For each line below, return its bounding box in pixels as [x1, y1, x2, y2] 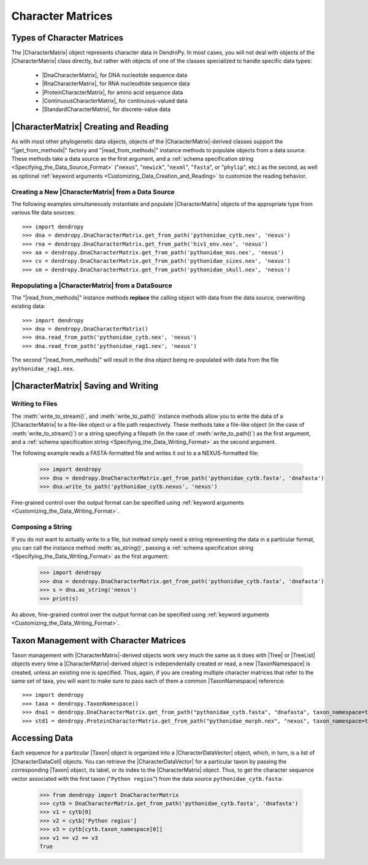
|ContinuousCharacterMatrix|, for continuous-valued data [42, 97, 188, 104]
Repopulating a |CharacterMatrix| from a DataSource [11, 281, 172, 290]
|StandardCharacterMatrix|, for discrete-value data [42, 106, 171, 113]
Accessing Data [11, 733, 74, 743]
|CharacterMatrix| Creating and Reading [11, 122, 169, 132]
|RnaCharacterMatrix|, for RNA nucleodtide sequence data [42, 80, 190, 87]
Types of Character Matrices [11, 33, 124, 43]
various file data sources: [11, 209, 76, 216]
